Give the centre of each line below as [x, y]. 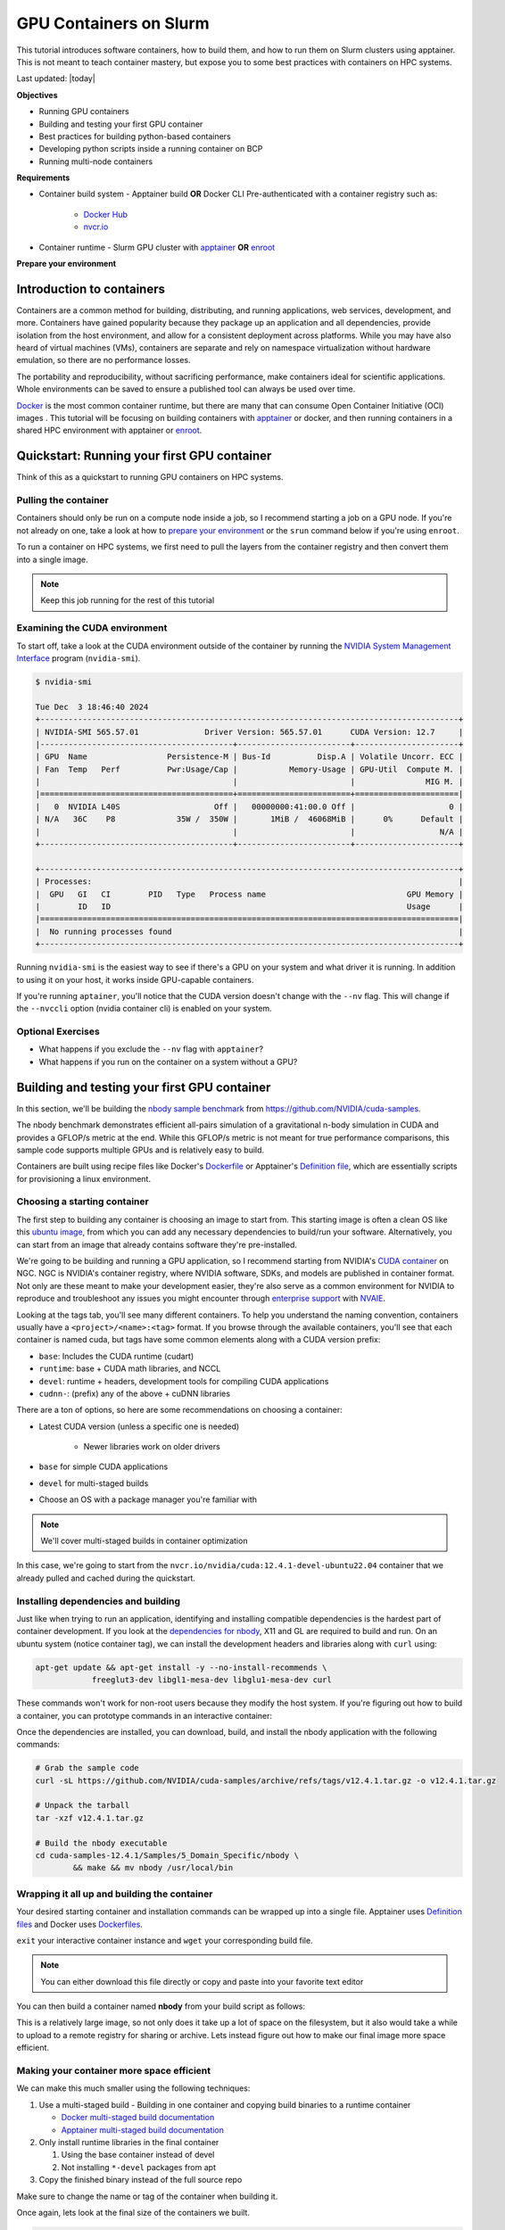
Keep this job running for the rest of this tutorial [128, 600]
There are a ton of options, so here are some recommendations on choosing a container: [179, 1410]
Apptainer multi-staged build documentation [143, 2130]
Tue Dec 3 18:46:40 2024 [92, 706]
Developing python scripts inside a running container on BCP [151, 149]
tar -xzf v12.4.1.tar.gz [90, 1818]
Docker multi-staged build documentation [138, 2118]
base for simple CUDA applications [103, 1466]
